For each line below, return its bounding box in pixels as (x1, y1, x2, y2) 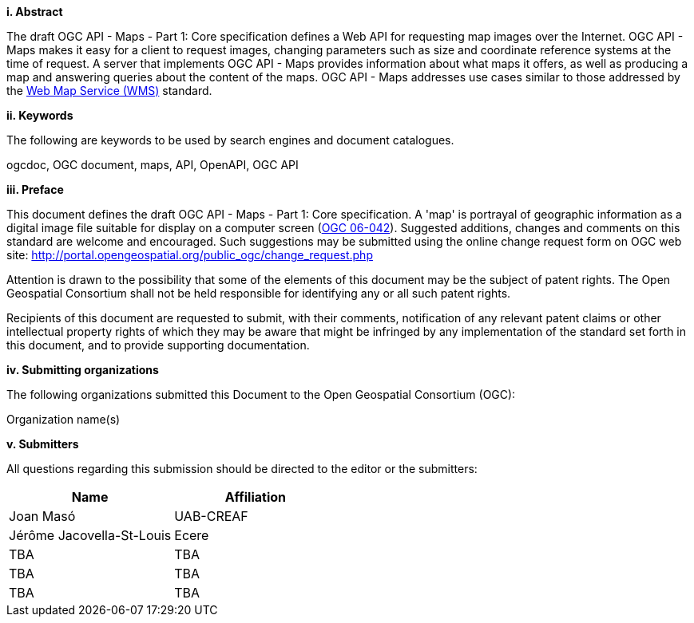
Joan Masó (9, 508, 76, 524)
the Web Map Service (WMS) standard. (6, 84, 212, 97)
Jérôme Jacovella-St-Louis (9, 527, 172, 543)
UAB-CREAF (174, 508, 248, 524)
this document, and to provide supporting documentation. (6, 338, 310, 352)
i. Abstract (6, 5, 63, 18)
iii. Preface (6, 183, 64, 196)
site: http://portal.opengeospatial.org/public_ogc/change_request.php (6, 248, 373, 262)
